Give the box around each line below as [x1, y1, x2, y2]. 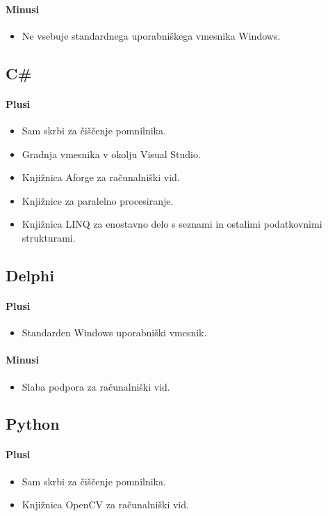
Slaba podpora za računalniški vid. [22, 379, 170, 393]
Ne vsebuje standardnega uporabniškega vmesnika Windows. [22, 28, 281, 42]
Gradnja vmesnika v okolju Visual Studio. [22, 146, 201, 161]
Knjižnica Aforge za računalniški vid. [22, 170, 180, 185]
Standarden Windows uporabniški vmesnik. [22, 325, 207, 340]
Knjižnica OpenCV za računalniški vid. [22, 497, 189, 512]
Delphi [6, 264, 54, 286]
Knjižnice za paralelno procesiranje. [22, 193, 174, 208]
